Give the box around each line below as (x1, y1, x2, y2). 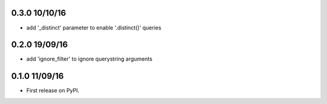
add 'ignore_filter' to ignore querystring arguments (26, 55, 153, 63)
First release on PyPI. (26, 87, 80, 94)
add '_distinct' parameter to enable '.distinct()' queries (26, 24, 162, 31)
